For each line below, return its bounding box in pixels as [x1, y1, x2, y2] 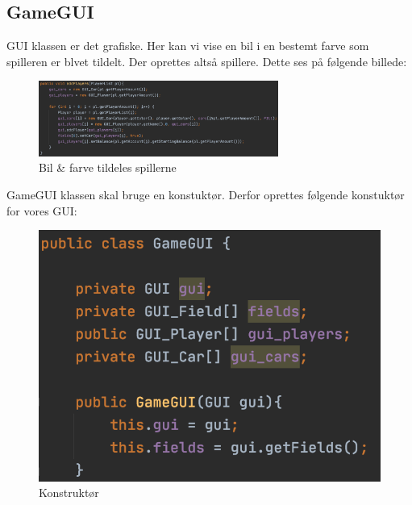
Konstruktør [39, 484, 99, 501]
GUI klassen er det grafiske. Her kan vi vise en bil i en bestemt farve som [6, 37, 369, 54]
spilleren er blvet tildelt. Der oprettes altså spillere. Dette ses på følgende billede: [6, 52, 407, 69]
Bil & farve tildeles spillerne [39, 159, 177, 176]
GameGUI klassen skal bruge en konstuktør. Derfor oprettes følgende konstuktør [6, 186, 405, 202]
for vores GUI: [6, 202, 77, 219]
